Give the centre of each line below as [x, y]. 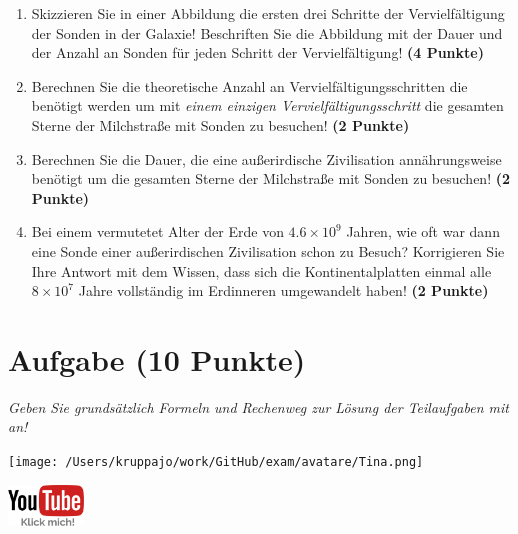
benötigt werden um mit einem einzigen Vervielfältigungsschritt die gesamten [267, 105]
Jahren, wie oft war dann [423, 231]
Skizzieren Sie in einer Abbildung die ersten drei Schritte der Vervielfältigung [268, 13]
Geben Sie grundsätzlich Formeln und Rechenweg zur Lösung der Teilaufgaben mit [258, 406]
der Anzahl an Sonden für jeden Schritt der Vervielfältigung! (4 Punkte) [257, 52]
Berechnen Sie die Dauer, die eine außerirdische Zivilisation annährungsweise [266, 158]
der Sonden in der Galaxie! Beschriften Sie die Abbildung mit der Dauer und [267, 32]
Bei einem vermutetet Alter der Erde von [157, 231]
